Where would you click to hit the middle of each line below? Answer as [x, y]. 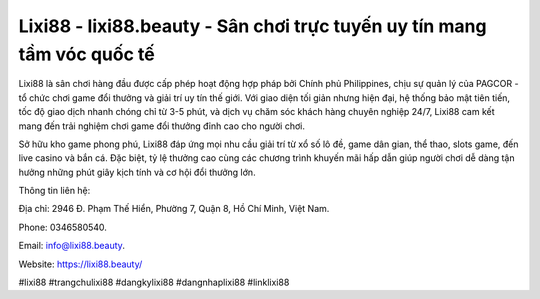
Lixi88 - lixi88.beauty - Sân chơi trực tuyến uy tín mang [252, 26]
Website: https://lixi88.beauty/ [80, 264]
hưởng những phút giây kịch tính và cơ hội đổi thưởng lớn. [137, 172]
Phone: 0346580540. [62, 227]
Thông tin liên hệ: [54, 191]
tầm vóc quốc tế [86, 54]
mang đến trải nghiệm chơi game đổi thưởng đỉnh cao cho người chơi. [161, 126]
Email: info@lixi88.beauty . [71, 246]
